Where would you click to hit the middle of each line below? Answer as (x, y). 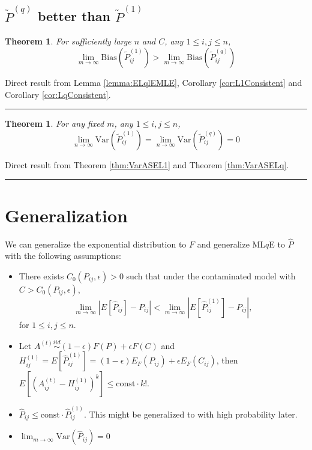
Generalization (66, 215)
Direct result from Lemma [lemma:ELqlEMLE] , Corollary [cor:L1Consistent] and (154, 83)
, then (227, 360)
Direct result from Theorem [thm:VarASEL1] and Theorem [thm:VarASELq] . (147, 164)
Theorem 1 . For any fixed (55, 123)
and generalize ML (231, 244)
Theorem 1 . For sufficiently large (68, 41)
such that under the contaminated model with (211, 275)
